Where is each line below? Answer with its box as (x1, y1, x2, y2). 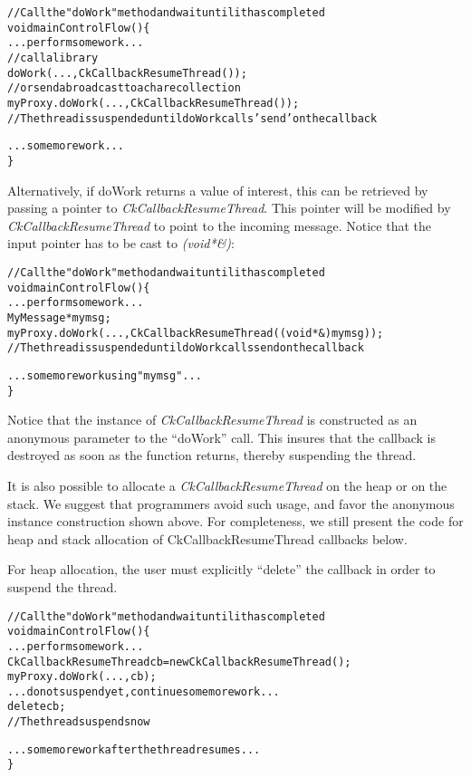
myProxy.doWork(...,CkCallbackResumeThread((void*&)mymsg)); (7, 326, 384, 340)
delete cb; (7, 700, 66, 714)
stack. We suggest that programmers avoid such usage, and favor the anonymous (7, 494, 455, 513)
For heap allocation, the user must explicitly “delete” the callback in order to (7, 560, 436, 579)
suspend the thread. (7, 577, 118, 596)
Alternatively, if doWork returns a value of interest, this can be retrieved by (7, 180, 428, 199)
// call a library (7, 51, 99, 64)
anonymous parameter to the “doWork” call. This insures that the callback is (7, 427, 437, 446)
